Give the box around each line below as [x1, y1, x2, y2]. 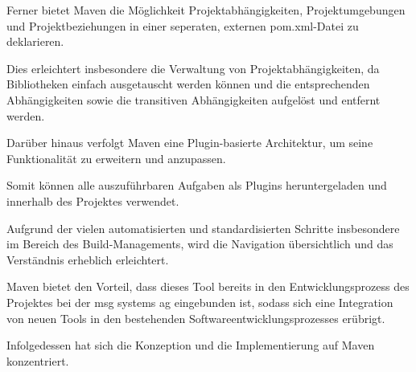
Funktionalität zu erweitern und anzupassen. [6, 149, 226, 166]
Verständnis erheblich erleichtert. [6, 251, 169, 268]
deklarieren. [6, 33, 64, 50]
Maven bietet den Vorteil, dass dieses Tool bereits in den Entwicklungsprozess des [6, 278, 410, 295]
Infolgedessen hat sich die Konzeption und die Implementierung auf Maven [6, 337, 375, 354]
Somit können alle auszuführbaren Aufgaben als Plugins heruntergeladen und [6, 177, 387, 194]
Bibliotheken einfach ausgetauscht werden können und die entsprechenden [6, 76, 370, 92]
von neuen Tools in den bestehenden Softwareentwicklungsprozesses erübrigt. [6, 309, 385, 326]
